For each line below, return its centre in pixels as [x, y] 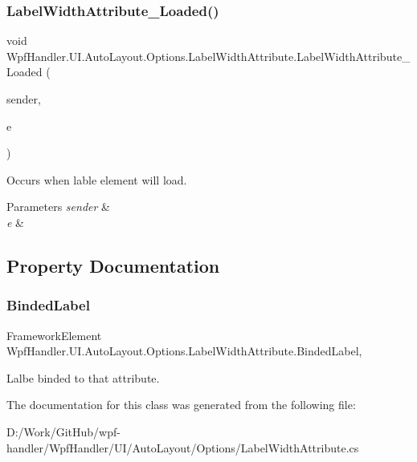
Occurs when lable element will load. [97, 179]
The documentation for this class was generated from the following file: [181, 405]
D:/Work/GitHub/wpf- [63, 431]
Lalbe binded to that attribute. [83, 377]
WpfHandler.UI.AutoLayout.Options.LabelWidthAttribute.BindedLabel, [184, 351]
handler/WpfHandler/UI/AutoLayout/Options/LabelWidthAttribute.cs [183, 447]
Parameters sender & [58, 207]
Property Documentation [113, 265]
